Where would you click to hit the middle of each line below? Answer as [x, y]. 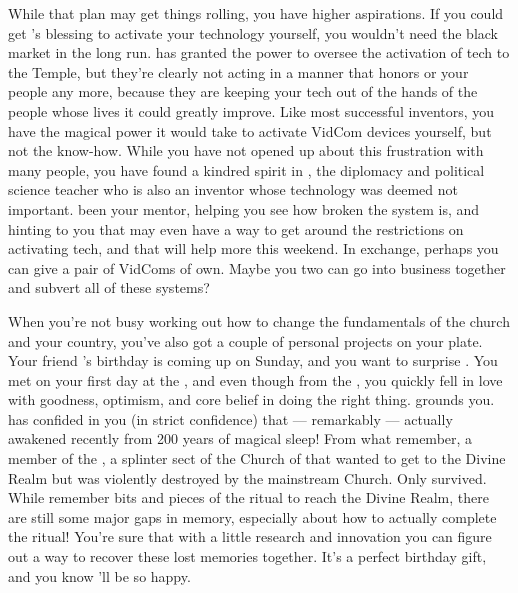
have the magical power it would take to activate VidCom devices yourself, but [250, 130]
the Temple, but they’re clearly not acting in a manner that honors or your [238, 71]
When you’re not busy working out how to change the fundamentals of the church [259, 320]
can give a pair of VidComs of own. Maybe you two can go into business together [257, 267]
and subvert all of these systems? [109, 287]
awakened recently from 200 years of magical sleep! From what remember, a [240, 438]
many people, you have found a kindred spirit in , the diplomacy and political [246, 169]
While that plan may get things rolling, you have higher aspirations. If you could [256, 13]
